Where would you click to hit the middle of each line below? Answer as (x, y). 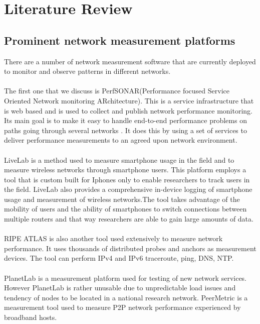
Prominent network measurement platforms (120, 40)
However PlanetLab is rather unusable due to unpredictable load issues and (120, 288)
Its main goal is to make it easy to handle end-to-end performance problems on (125, 120)
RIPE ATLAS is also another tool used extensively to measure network (113, 238)
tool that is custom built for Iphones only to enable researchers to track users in (127, 179)
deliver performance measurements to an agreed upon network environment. (121, 140)
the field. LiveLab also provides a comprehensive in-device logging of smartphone (128, 189)
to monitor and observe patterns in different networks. (87, 71)
